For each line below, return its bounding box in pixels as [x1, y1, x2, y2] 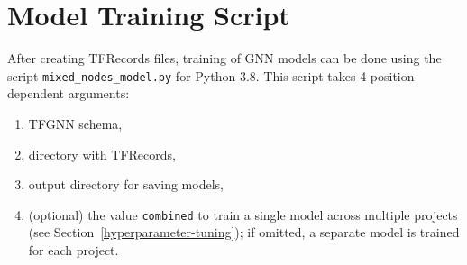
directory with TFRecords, [28, 144, 176, 163]
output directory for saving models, [28, 175, 224, 194]
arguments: [68, 84, 130, 103]
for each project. [28, 241, 119, 259]
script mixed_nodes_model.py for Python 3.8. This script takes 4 [7, 66, 367, 85]
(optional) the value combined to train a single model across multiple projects [28, 205, 458, 224]
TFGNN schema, [28, 114, 123, 132]
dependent [7, 84, 65, 103]
